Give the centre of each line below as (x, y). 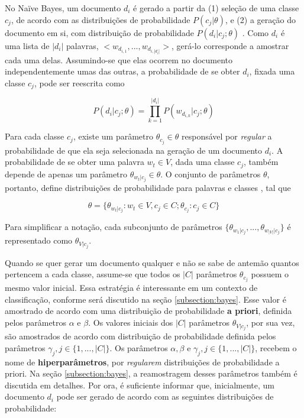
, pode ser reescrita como (79, 82)
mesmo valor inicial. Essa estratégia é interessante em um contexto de (131, 288)
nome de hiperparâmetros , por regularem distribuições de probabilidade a (142, 362)
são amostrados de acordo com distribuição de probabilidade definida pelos (140, 336)
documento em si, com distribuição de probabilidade (99, 32)
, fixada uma (272, 71)
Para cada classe (35, 136)
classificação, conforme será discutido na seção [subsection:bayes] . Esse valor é (145, 299)
